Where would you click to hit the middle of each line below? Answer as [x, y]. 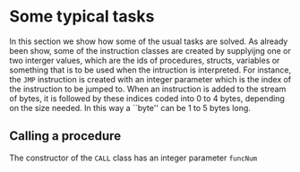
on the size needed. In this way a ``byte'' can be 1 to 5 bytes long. [130, 107]
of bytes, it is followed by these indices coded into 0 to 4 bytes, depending [147, 98]
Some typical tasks [82, 17]
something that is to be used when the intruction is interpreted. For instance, [150, 70]
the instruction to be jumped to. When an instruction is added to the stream [148, 89]
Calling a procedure [65, 136]
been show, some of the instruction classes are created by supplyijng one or [150, 50]
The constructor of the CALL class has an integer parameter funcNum [133, 158]
